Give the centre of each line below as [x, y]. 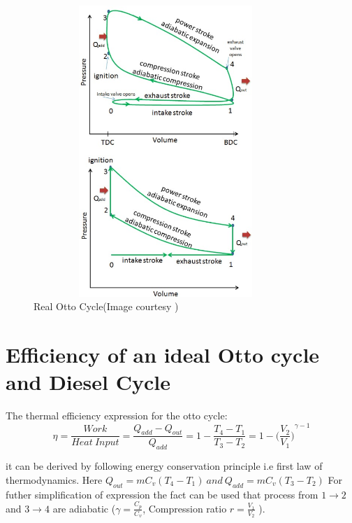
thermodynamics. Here [54, 479]
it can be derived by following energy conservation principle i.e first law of [164, 466]
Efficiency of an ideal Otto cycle [163, 355]
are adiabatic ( [84, 508]
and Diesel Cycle [88, 382]
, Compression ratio [185, 508]
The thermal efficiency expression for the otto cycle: [117, 416]
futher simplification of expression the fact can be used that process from [162, 494]
